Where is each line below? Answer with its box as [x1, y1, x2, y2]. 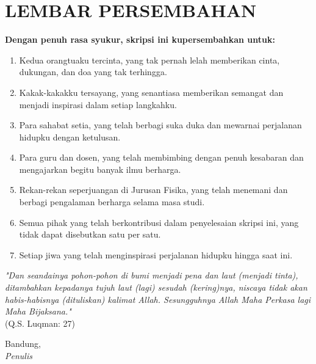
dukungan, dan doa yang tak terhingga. [19, 65, 167, 78]
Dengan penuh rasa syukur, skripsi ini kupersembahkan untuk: [5, 33, 275, 46]
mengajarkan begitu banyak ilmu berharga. [19, 162, 181, 175]
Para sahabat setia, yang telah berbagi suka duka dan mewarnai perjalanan [19, 118, 302, 131]
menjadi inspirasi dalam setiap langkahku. [19, 98, 177, 111]
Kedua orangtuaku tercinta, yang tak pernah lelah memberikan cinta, [19, 53, 280, 66]
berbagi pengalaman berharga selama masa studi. [19, 195, 205, 208]
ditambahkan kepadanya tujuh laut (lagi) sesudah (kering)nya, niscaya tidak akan [5, 281, 307, 294]
